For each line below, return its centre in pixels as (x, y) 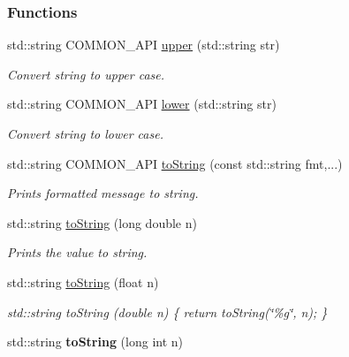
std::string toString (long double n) (102, 222)
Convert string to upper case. (86, 74)
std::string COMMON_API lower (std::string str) (142, 104)
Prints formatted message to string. (103, 193)
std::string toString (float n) (83, 281)
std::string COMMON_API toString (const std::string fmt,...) (175, 163)
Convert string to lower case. (85, 133)
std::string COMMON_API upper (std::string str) (144, 45)
